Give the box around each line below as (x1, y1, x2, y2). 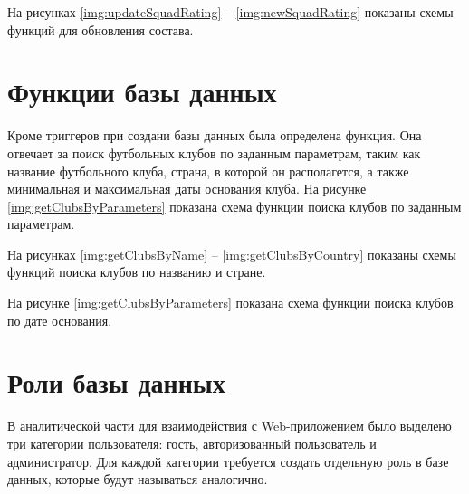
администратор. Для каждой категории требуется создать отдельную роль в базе (7, 451, 449, 470)
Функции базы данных (7, 73, 277, 110)
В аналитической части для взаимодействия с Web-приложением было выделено (7, 416, 452, 435)
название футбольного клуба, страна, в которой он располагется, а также (7, 161, 409, 180)
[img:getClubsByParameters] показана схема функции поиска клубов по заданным (7, 196, 462, 215)
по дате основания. (7, 310, 112, 329)
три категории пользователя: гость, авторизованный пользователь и (7, 433, 377, 452)
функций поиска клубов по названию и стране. (7, 262, 266, 281)
